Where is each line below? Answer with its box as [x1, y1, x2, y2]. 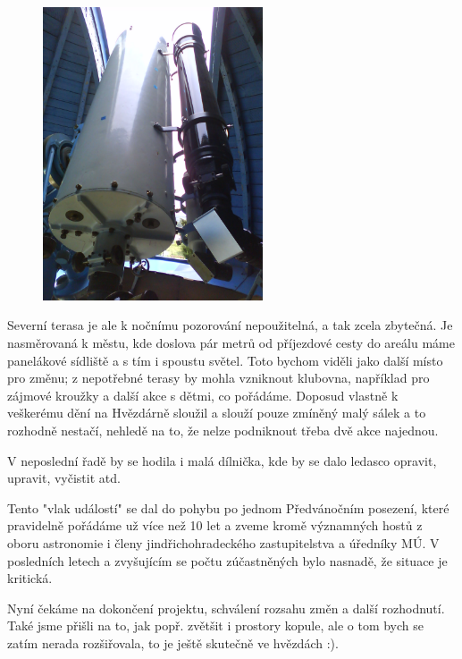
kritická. [7, 569, 53, 587]
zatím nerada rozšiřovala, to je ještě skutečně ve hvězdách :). [7, 633, 339, 652]
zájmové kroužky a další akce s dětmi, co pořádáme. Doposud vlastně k [7, 385, 399, 404]
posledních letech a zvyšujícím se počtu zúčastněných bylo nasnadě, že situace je [7, 551, 448, 570]
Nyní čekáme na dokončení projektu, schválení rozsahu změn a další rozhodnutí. [7, 598, 445, 617]
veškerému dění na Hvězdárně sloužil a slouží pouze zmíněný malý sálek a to [7, 403, 426, 422]
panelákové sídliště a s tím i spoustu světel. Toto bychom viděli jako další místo [7, 351, 443, 369]
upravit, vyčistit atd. [7, 469, 121, 487]
